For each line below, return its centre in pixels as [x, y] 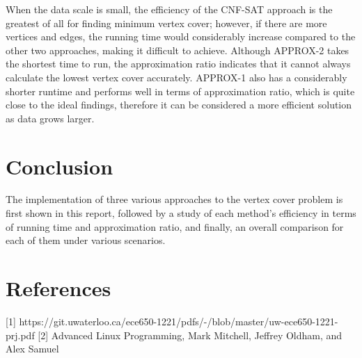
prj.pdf [20, 335]
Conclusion [60, 166]
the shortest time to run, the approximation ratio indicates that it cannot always [178, 64]
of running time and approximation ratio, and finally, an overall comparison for [175, 226]
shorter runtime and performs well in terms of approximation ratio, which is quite [180, 91]
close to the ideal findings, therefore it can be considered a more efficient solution [179, 105]
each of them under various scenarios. [86, 240]
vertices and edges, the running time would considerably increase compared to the [181, 36]
